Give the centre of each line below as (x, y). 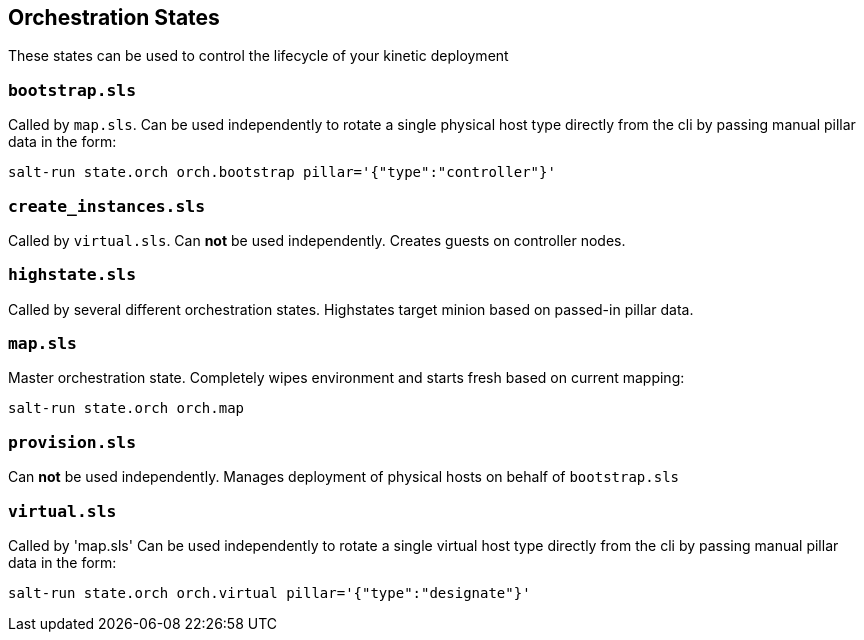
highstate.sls (72, 275)
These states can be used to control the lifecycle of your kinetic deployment (258, 56)
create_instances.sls (106, 206)
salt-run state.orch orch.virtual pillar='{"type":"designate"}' (269, 592)
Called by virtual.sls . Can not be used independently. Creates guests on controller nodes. (317, 240)
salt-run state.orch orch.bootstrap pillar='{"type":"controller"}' (282, 172)
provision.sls (72, 442)
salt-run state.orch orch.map (126, 408)
